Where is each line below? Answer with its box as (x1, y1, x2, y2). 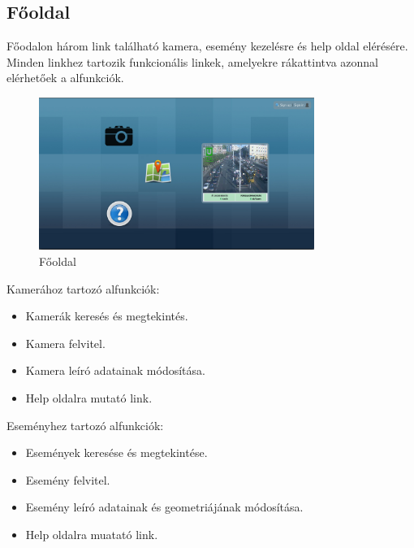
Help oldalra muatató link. (25, 525, 158, 542)
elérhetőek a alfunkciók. (6, 69, 124, 86)
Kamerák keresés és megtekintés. (25, 307, 188, 324)
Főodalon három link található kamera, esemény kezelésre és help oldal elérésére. (6, 37, 408, 54)
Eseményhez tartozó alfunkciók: (6, 416, 164, 433)
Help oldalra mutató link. (25, 389, 153, 407)
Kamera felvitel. (25, 334, 106, 351)
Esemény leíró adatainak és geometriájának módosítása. (25, 498, 304, 515)
